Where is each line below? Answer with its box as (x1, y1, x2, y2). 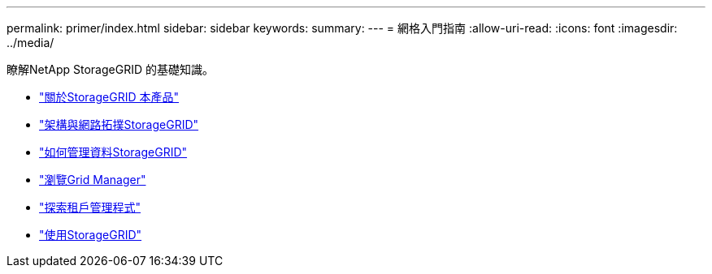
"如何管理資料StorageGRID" (39, 145, 188, 159)
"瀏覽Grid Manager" (39, 173, 146, 186)
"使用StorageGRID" (39, 228, 142, 242)
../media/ (7, 36, 54, 49)
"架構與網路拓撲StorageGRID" (39, 118, 199, 131)
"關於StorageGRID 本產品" (39, 90, 179, 104)
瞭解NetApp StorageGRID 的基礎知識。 (7, 62, 214, 76)
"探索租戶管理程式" (39, 200, 141, 214)
